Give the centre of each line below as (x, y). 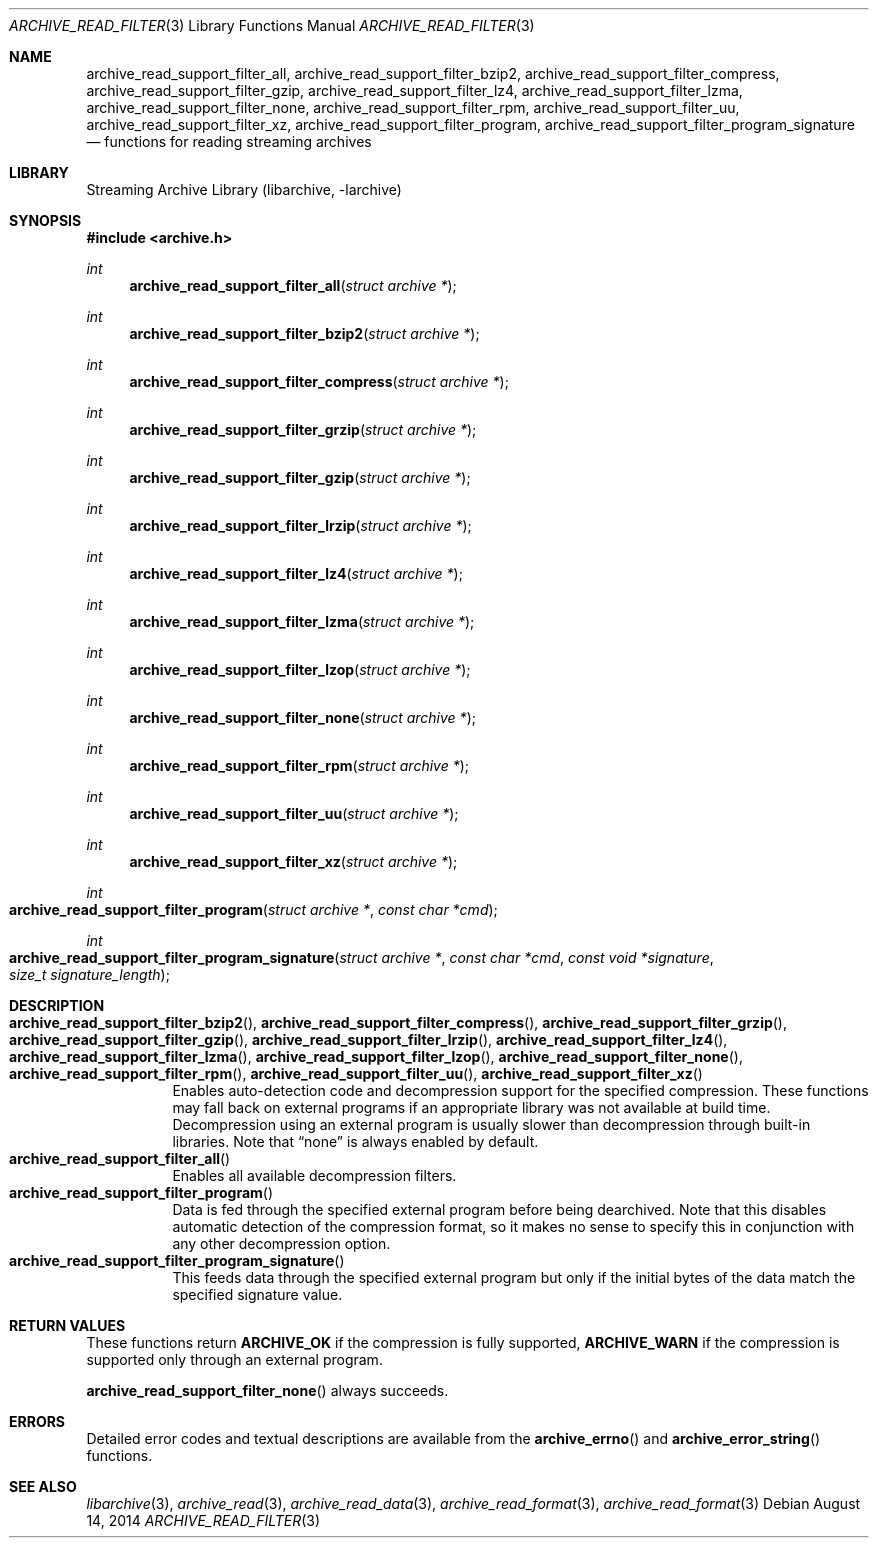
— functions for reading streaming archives (229, 141)
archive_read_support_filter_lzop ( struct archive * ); (300, 669)
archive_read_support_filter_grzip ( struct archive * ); (303, 429)
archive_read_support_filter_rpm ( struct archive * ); (299, 765)
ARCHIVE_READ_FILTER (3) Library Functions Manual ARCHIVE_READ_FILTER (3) (272, 25)
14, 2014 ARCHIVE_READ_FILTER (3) (203, 1520)
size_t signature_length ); (89, 974)
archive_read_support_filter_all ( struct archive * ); (293, 285)
